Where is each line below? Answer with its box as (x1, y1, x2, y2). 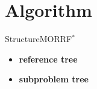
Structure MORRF (5, 32, 72, 45)
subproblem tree (19, 73, 89, 85)
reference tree (19, 52, 78, 65)
